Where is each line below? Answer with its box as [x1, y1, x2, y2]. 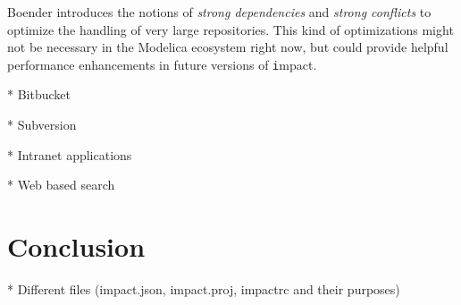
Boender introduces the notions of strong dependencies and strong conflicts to [7, 3, 432, 21]
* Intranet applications [7, 145, 132, 164]
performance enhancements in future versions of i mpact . [7, 55, 317, 73]
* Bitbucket [7, 85, 71, 104]
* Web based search [7, 175, 115, 194]
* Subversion [7, 115, 77, 134]
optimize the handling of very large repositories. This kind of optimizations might [7, 20, 454, 38]
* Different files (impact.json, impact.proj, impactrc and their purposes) [7, 279, 400, 298]
